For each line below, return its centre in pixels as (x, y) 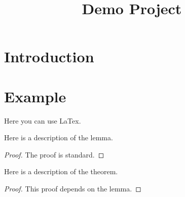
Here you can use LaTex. (43, 120)
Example (35, 96)
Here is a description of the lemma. (59, 137)
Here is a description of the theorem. (61, 171)
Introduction (49, 56)
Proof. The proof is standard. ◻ (54, 154)
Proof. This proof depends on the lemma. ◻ (73, 189)
